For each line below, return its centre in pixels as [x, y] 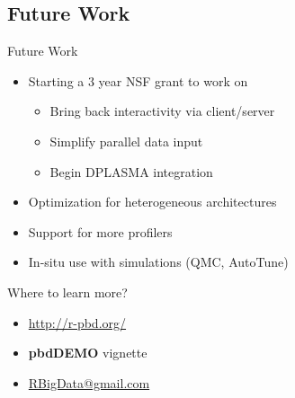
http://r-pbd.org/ [77, 322]
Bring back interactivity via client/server [162, 111]
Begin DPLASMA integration [131, 171]
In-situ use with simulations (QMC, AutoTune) [158, 262]
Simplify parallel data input [126, 141]
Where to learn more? [67, 292]
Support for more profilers [100, 231]
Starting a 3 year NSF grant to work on [138, 80]
